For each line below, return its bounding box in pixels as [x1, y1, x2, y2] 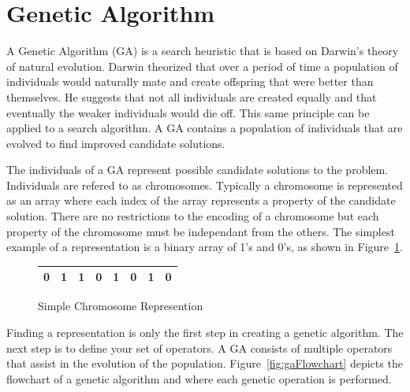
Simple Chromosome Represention [38, 298, 203, 314]
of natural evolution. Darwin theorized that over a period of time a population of [6, 57, 398, 74]
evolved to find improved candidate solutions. [6, 135, 225, 151]
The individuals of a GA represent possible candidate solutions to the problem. [6, 161, 389, 178]
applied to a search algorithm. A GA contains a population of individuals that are [6, 120, 403, 136]
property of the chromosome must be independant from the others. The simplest [6, 223, 395, 239]
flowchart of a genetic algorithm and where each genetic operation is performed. [6, 370, 392, 386]
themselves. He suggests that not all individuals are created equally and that [6, 88, 377, 105]
